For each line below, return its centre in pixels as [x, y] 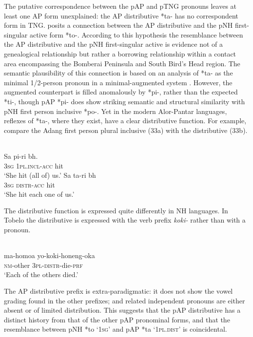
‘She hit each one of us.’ [39, 194]
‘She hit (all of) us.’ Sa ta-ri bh [50, 175]
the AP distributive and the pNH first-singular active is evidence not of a [114, 44]
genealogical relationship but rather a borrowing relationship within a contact [120, 53]
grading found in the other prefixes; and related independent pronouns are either [125, 300]
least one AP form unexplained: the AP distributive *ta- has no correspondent [121, 15]
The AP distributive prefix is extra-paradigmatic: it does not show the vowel [118, 291]
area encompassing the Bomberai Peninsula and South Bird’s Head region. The [122, 63]
